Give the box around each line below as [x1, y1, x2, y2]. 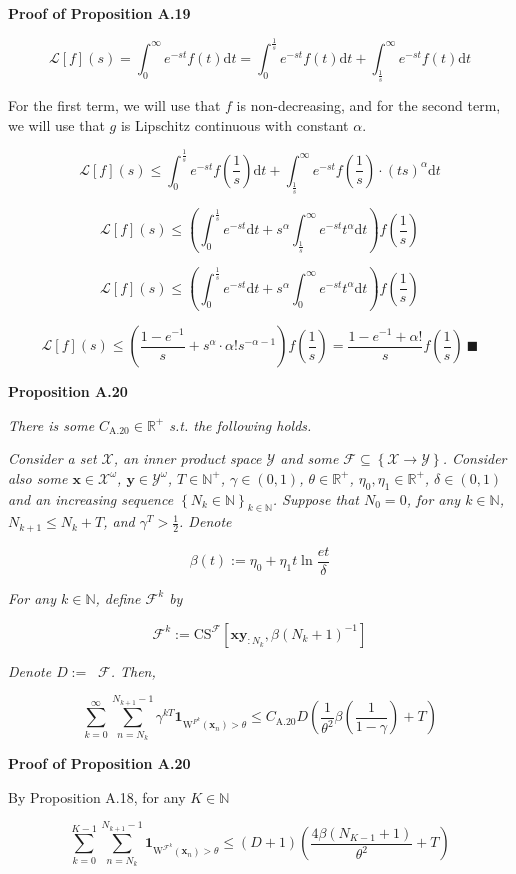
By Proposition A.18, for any [8, 786, 186, 807]
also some [8, 467, 68, 488]
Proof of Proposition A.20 [8, 753, 191, 774]
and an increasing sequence [8, 488, 174, 509]
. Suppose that [272, 488, 360, 509]
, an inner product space [113, 448, 262, 469]
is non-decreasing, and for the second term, [236, 95, 501, 116]
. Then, [110, 660, 156, 681]
